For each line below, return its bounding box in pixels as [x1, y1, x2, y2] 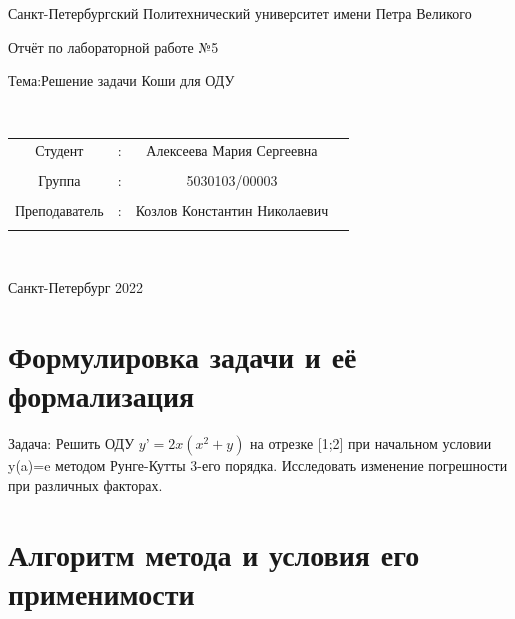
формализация [8, 375, 195, 416]
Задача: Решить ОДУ [8, 433, 135, 454]
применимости [8, 572, 195, 613]
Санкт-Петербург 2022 [8, 277, 144, 298]
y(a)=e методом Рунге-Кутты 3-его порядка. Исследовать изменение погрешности [8, 455, 508, 476]
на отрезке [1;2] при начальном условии [250, 433, 492, 454]
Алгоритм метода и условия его [8, 533, 420, 574]
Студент [35, 140, 84, 161]
